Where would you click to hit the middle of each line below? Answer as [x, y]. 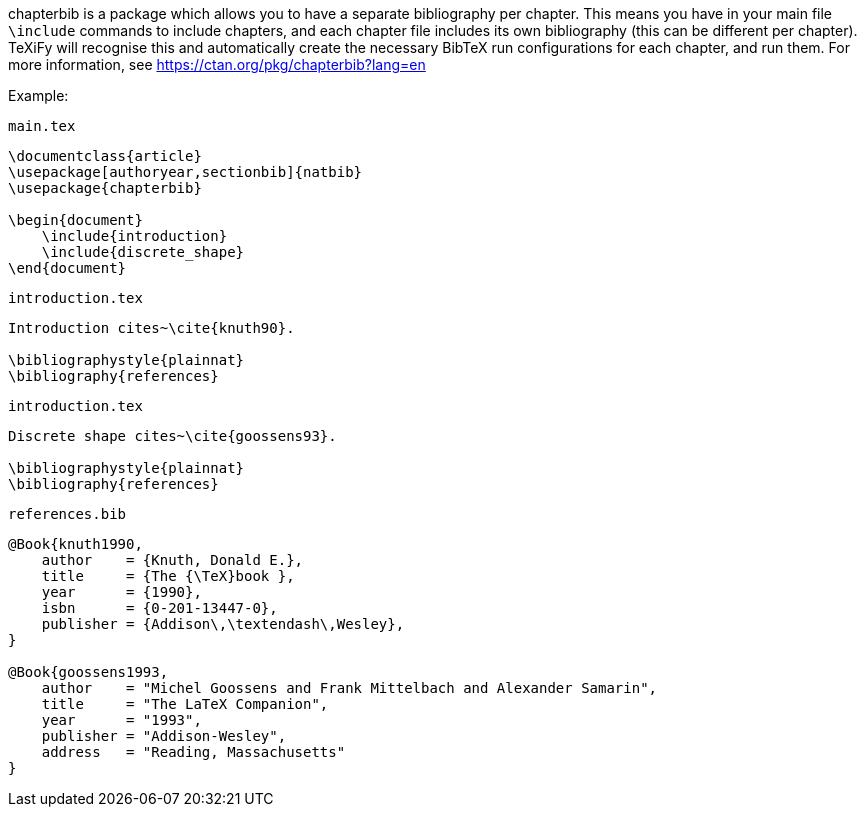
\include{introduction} [134, 236]
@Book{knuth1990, [75, 544]
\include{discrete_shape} [143, 252]
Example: [38, 95]
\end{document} [67, 268]
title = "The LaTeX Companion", [185, 704]
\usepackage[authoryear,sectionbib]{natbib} [185, 172]
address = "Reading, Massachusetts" [193, 752]
